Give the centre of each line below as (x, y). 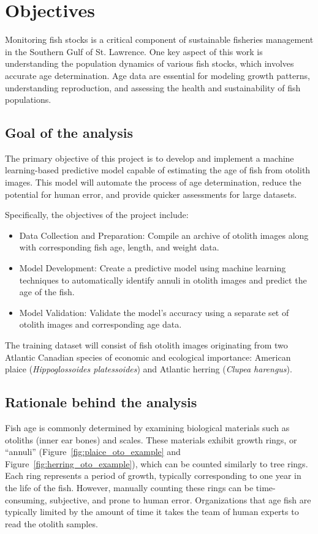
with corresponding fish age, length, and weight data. (119, 247)
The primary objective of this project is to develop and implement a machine (150, 158)
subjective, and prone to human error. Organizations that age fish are (180, 499)
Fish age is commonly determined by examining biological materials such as (147, 427)
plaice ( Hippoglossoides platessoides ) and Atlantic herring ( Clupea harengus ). (149, 369)
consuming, (26, 499)
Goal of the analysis (69, 133)
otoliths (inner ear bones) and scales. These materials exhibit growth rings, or (151, 439)
